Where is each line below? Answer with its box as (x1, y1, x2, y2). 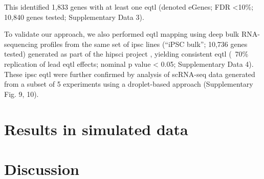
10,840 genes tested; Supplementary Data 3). (4, 11, 144, 22)
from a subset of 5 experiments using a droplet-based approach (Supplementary (4, 79, 253, 89)
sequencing (4, 38, 38, 49)
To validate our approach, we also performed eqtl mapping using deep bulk (4, 29, 239, 39)
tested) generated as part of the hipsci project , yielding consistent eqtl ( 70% (4, 48, 249, 59)
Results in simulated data (4, 118, 188, 139)
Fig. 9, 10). (4, 88, 39, 99)
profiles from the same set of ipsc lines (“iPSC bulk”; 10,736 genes (40, 38, 248, 49)
